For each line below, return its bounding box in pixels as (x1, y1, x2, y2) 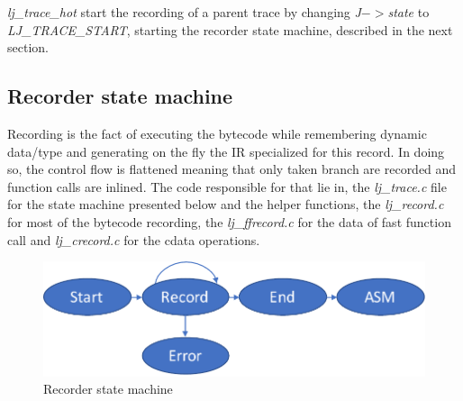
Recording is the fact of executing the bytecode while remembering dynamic (7, 123, 427, 142)
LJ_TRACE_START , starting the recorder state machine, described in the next (7, 20, 453, 39)
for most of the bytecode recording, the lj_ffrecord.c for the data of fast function (7, 212, 451, 231)
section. (7, 38, 49, 57)
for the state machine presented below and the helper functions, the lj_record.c (7, 195, 444, 214)
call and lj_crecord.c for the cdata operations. (7, 230, 260, 249)
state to (387, 3, 430, 21)
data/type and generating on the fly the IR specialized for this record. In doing (7, 141, 445, 160)
